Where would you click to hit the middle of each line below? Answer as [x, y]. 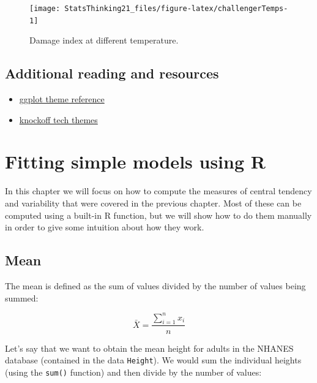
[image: [45, 9]
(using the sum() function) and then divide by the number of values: [133, 372]
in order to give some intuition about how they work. [105, 227]
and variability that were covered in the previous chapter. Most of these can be [153, 203]
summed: [22, 298]
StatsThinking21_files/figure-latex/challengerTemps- [176, 9]
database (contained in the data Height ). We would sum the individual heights [153, 360]
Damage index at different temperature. [104, 40]
